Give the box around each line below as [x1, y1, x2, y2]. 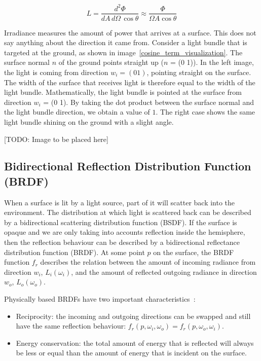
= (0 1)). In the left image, [170, 57, 254, 67]
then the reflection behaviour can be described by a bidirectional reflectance [4, 237, 240, 247]
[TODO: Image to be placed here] [4, 133, 108, 144]
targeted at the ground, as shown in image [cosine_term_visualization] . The [4, 47, 243, 57]
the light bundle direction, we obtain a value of [4, 106, 150, 117]
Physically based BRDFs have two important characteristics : [4, 294, 196, 304]
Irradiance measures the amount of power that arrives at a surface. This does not [4, 27, 256, 38]
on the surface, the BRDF [153, 246, 234, 257]
